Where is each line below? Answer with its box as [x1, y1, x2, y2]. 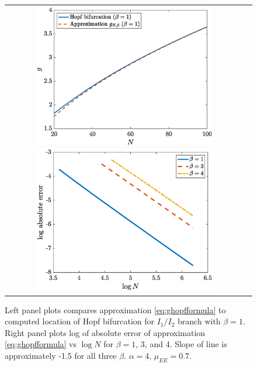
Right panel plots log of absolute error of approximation [5, 326, 206, 338]
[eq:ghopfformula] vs [5, 338, 77, 350]
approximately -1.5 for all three [5, 349, 117, 361]
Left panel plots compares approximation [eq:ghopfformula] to [5, 303, 226, 316]
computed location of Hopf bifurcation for [5, 315, 155, 327]
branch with [178, 315, 221, 327]
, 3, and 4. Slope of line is [136, 338, 227, 350]
